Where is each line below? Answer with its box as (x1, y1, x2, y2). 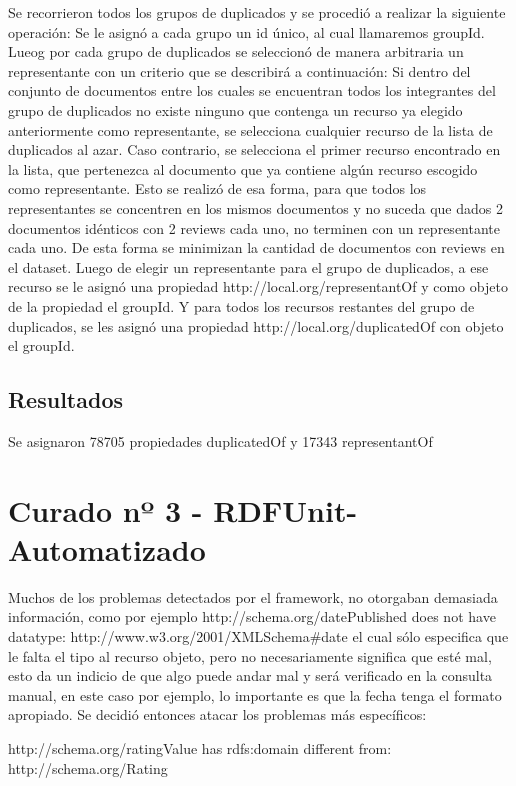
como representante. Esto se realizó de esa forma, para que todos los (8, 178, 427, 199)
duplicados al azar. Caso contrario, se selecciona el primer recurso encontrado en (8, 139, 501, 160)
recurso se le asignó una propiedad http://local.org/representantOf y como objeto (8, 276, 508, 297)
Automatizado (8, 528, 206, 569)
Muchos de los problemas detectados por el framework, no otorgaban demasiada (8, 586, 498, 607)
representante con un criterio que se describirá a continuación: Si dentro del (8, 60, 471, 81)
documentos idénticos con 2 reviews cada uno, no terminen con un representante (8, 217, 500, 238)
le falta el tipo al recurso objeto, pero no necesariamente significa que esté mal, (8, 645, 492, 666)
